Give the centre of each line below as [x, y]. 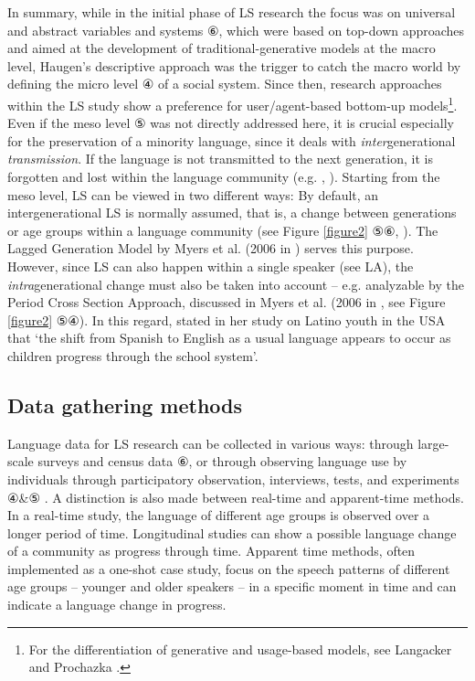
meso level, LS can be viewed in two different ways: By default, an [193, 194]
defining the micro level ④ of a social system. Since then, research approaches [225, 84]
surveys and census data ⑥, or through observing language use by [222, 461]
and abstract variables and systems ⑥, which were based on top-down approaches [236, 30]
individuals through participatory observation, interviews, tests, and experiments [233, 479]
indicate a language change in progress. [117, 605]
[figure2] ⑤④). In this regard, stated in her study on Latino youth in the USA [227, 319]
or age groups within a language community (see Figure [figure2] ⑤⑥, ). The [223, 230]
